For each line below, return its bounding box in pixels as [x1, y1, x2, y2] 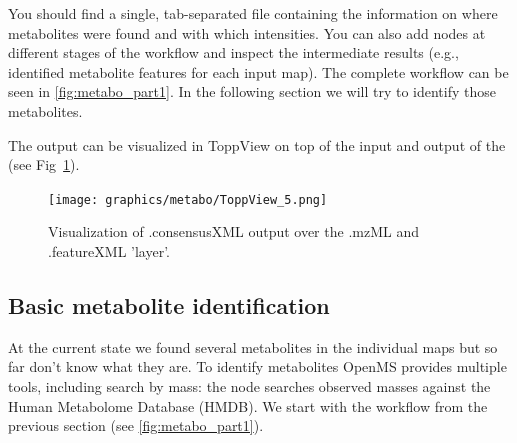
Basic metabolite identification [8, 289, 330, 320]
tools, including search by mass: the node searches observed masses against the [8, 375, 491, 396]
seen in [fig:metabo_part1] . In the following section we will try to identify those [8, 81, 496, 102]
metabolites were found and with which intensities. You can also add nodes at [8, 22, 486, 43]
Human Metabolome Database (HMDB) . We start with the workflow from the [8, 395, 488, 416]
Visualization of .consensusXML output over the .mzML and [48, 221, 419, 242]
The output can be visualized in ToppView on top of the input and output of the [8, 134, 506, 155]
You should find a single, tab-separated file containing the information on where [8, 3, 498, 23]
